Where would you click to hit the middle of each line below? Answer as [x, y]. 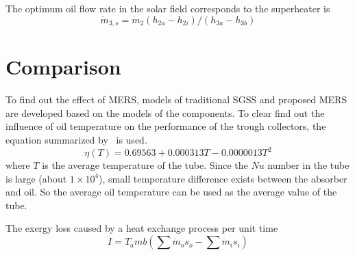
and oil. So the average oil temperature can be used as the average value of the [171, 192]
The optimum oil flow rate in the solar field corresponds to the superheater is [168, 8]
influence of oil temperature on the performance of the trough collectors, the [166, 126]
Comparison [63, 67]
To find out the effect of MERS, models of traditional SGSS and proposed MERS [176, 99]
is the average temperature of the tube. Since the [145, 165]
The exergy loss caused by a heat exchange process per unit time [142, 228]
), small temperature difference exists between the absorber [223, 178]
